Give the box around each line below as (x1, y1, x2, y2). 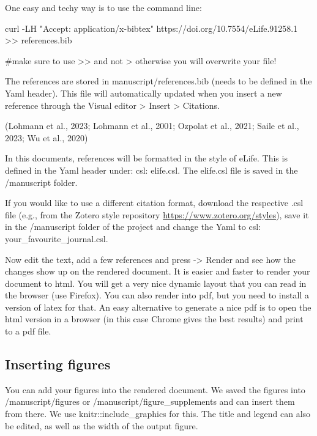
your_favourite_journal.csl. (5, 232, 108, 245)
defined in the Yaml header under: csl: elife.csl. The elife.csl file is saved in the (5, 163, 298, 176)
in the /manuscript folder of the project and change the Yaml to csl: (5, 220, 261, 233)
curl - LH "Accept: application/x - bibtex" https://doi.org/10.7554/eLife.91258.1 (5, 21, 298, 34)
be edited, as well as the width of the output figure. (5, 419, 198, 432)
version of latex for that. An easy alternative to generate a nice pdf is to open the (5, 300, 311, 313)
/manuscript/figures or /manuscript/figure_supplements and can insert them (5, 395, 295, 408)
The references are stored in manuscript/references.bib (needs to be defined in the (5, 75, 312, 87)
